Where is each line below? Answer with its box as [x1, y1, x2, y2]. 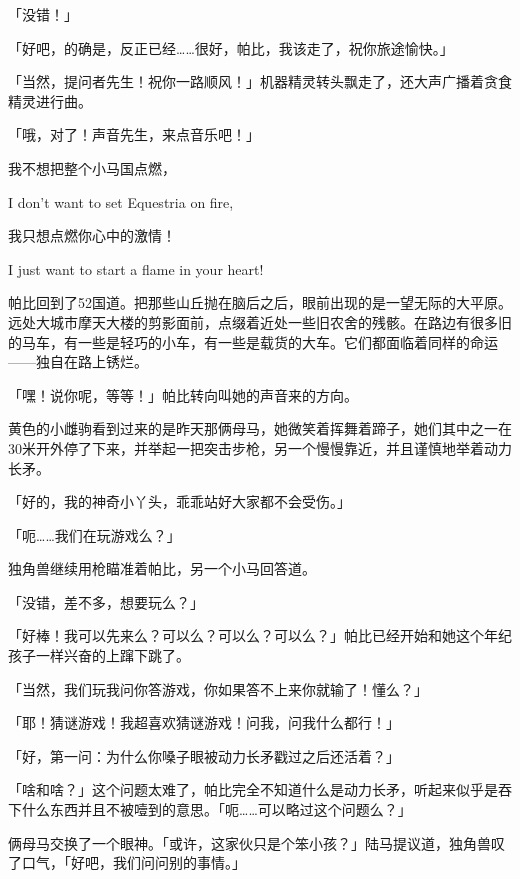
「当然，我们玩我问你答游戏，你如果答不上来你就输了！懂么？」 [8, 678, 428, 699]
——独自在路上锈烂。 [8, 351, 148, 372]
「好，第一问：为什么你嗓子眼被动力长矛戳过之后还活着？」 [8, 745, 400, 766]
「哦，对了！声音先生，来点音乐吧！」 [8, 124, 260, 145]
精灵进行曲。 [8, 90, 92, 111]
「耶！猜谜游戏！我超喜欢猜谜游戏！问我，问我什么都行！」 [8, 712, 400, 733]
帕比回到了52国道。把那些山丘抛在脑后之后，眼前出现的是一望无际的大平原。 [8, 292, 512, 313]
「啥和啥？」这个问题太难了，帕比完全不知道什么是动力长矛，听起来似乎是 [8, 779, 498, 800]
